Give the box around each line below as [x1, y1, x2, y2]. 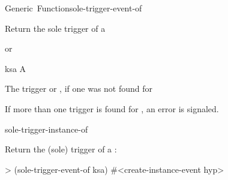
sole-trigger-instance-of [5, 122, 88, 135]
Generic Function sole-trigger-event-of [5, 2, 142, 14]
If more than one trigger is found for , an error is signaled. [5, 102, 219, 115]
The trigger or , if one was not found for [5, 82, 153, 95]
